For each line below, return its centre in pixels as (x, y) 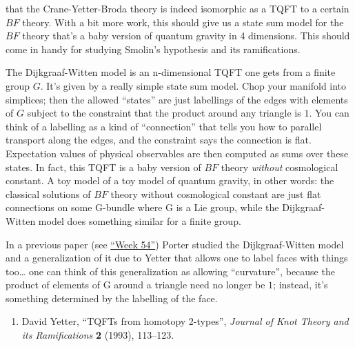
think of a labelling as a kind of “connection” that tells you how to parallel (164, 126)
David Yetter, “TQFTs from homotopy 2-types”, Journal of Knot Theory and (185, 321)
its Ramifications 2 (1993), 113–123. (98, 335)
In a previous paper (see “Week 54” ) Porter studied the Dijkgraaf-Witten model (175, 244)
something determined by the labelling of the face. (112, 298)
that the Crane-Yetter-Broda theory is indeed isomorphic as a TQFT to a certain (177, 8)
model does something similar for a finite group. (140, 220)
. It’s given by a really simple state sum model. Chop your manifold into (193, 85)
